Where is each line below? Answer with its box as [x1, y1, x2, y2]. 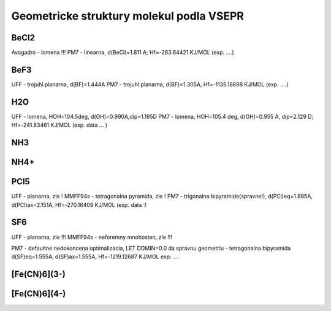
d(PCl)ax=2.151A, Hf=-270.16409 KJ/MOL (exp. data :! [11, 201, 147, 208]
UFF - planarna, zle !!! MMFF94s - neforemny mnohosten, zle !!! [11, 233, 173, 241]
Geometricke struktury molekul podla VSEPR [11, 9, 245, 23]
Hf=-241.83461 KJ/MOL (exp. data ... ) [11, 121, 107, 129]
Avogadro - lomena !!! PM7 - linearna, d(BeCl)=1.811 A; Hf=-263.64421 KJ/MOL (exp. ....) [11, 49, 234, 56]
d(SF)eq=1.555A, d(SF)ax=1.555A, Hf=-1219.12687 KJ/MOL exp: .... [11, 253, 180, 260]
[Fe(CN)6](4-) [11, 288, 66, 299]
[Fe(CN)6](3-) [11, 269, 66, 280]
